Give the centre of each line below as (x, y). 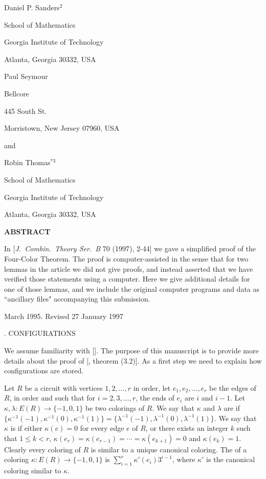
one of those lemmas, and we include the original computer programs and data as (132, 288)
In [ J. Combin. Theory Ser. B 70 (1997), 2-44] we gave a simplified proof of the (130, 248)
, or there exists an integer (187, 428)
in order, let (152, 387)
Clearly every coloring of (42, 449)
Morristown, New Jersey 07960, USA (62, 128)
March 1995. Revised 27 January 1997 (64, 316)
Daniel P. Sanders (32, 7)
